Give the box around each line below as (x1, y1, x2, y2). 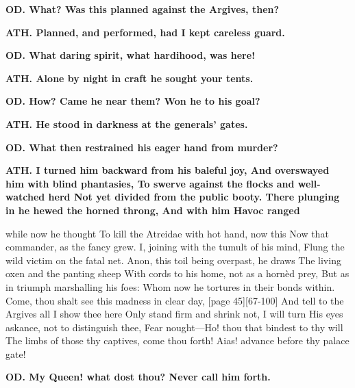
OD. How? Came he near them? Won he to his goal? (5, 94, 260, 108)
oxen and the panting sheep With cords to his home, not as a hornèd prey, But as (5, 266, 350, 281)
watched (5, 190, 45, 204)
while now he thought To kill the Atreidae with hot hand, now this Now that (5, 226, 329, 240)
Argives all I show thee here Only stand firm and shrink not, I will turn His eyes (5, 307, 343, 321)
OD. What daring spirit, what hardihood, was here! (5, 48, 256, 62)
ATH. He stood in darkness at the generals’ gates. (5, 116, 248, 131)
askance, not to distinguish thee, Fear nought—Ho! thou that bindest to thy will (5, 320, 343, 334)
